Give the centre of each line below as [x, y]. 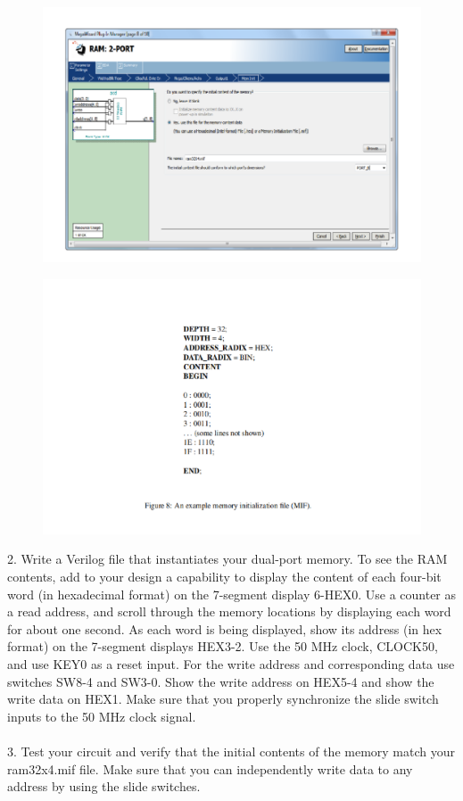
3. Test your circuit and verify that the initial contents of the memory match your [231, 751]
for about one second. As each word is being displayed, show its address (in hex [225, 628]
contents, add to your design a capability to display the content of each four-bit [224, 576]
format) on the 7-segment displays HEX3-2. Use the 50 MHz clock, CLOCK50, [223, 646]
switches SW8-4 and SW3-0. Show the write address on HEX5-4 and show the [221, 681]
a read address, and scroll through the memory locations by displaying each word [229, 611]
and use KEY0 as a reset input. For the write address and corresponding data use [231, 663]
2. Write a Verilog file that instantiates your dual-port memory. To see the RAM [227, 559]
